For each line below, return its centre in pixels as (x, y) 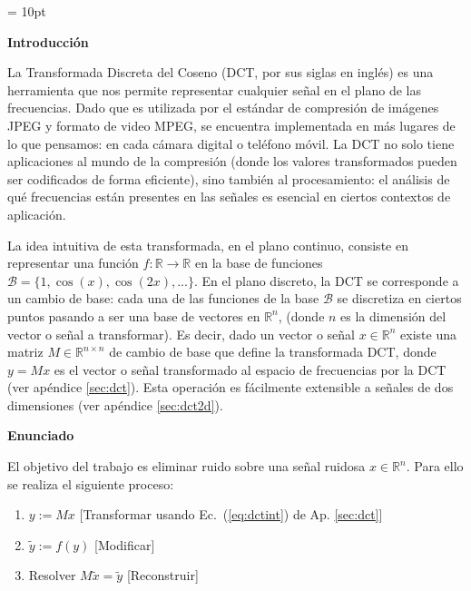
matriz (25, 352)
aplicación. (37, 214)
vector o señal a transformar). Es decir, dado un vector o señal (181, 334)
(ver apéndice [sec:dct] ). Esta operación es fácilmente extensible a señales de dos (231, 387)
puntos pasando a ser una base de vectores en (134, 315)
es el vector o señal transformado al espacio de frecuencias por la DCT (250, 369)
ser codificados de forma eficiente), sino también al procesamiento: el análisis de (229, 178)
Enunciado (41, 435)
